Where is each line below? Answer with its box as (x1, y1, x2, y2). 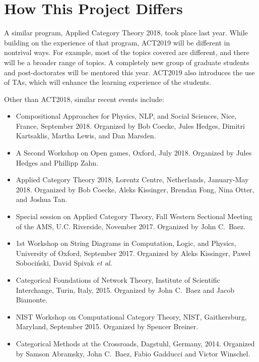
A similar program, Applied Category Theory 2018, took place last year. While (4, 27, 248, 38)
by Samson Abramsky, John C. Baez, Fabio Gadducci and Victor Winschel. (16, 348, 250, 358)
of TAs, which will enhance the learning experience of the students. (4, 77, 211, 87)
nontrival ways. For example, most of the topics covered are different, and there (4, 47, 249, 58)
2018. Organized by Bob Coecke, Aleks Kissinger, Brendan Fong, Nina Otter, (16, 184, 254, 194)
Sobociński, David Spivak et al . (16, 257, 112, 268)
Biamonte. (16, 294, 48, 305)
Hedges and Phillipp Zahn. (16, 157, 99, 168)
